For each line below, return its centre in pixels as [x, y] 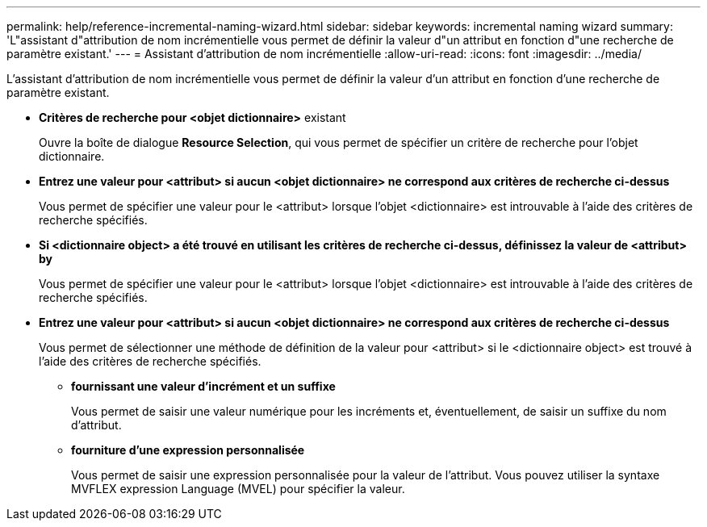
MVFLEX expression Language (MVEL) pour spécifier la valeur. [238, 489]
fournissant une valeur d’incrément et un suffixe [203, 386]
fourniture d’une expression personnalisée [188, 450]
